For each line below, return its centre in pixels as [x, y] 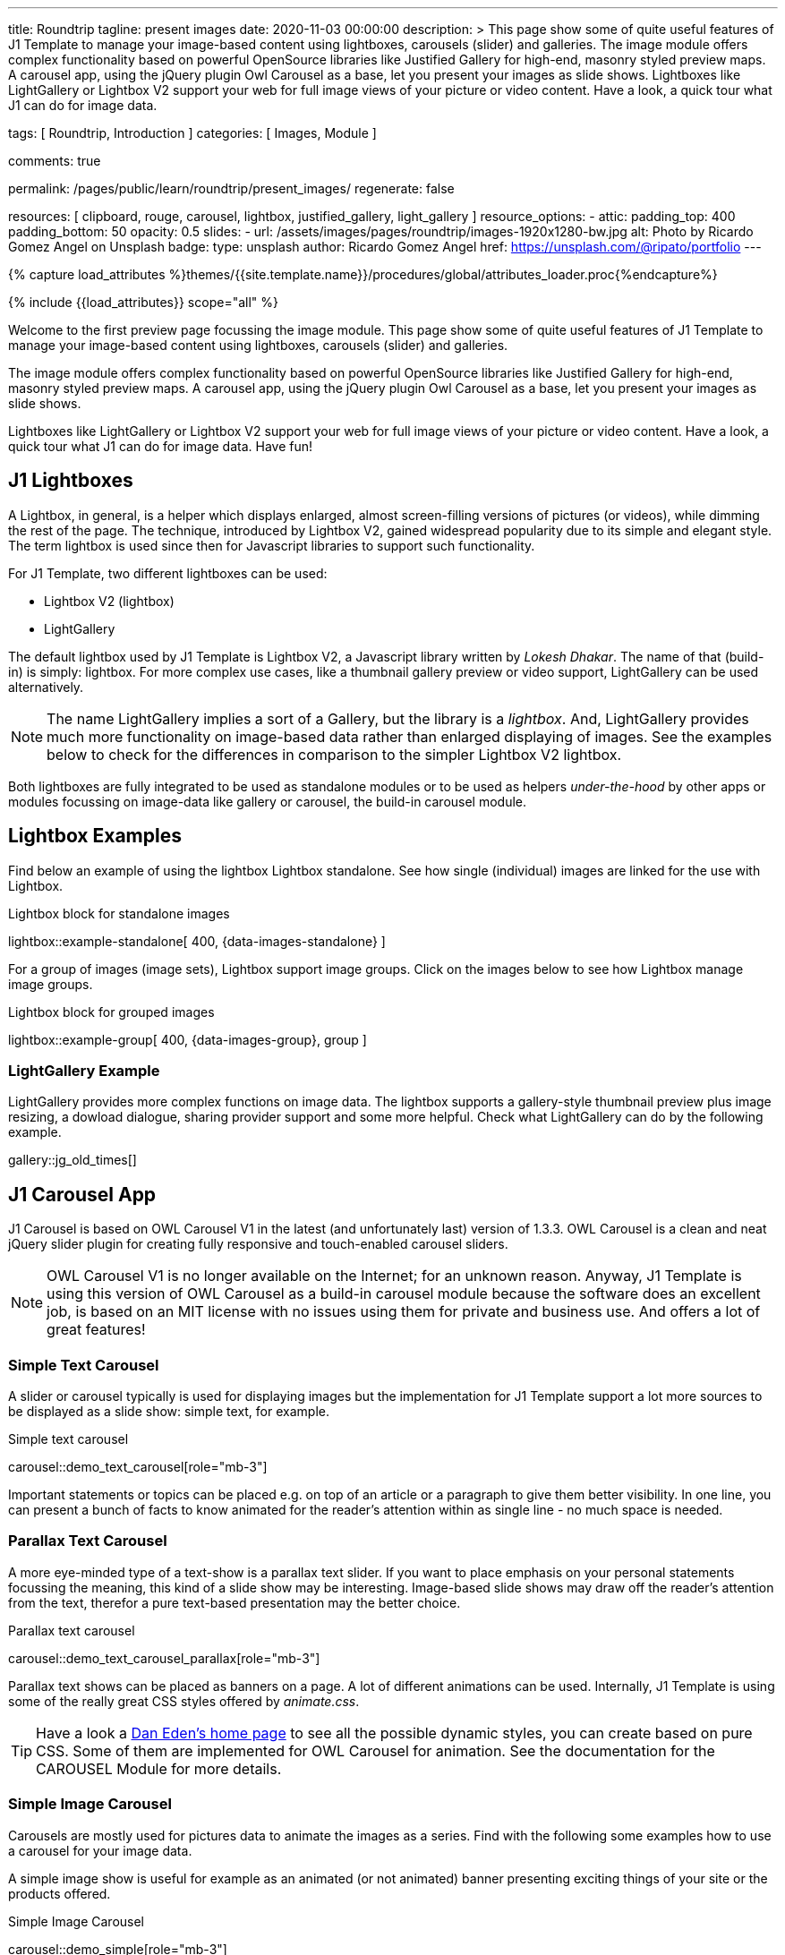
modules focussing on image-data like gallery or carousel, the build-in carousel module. [268, 801]
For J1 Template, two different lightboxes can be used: [168, 573]
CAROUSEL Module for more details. [159, 1768]
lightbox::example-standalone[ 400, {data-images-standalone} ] [197, 941]
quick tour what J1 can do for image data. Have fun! [161, 446]
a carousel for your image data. [100, 1850]
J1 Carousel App [82, 1194]
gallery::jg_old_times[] [73, 1160]
